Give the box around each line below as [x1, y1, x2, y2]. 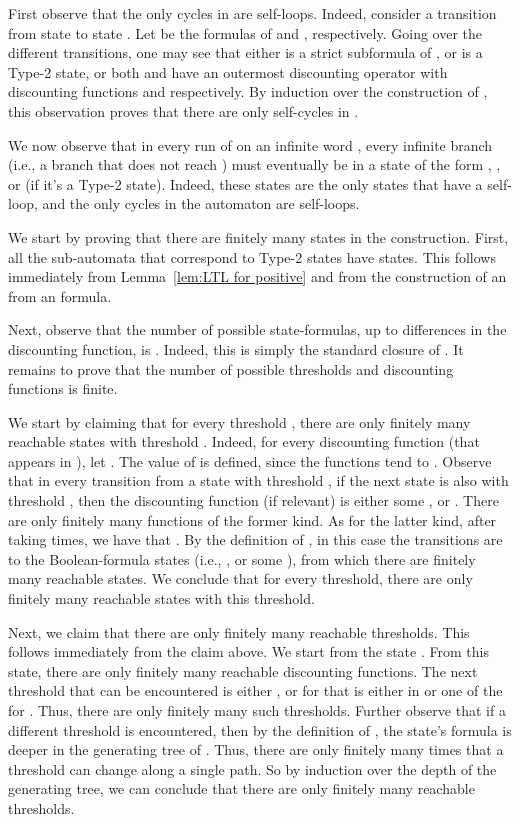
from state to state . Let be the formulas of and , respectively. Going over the [8, 22, 482, 43]
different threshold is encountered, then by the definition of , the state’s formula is [8, 719, 512, 740]
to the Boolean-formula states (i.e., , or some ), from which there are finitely [8, 548, 476, 569]
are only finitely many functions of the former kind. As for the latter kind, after [8, 509, 497, 530]
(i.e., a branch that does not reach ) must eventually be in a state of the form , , [8, 154, 501, 175]
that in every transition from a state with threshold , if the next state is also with [8, 470, 509, 491]
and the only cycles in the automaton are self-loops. [42, 193, 360, 214]
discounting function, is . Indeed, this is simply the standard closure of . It [8, 338, 464, 359]
